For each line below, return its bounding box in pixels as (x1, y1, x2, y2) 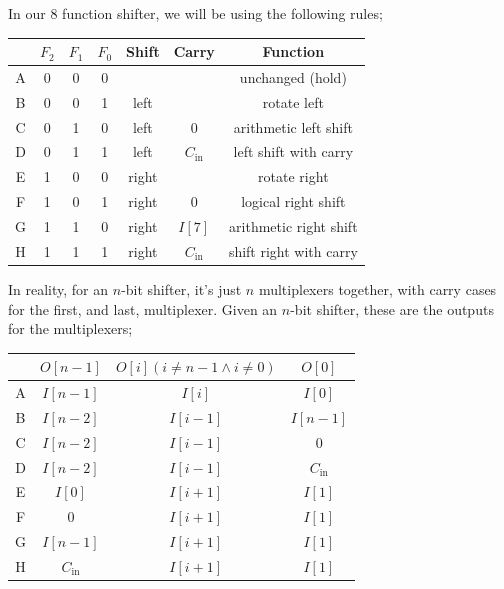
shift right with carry (228, 240, 358, 261)
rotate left (262, 91, 324, 112)
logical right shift (241, 191, 346, 212)
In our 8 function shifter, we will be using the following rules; (8, 3, 383, 23)
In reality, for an (8, 278, 109, 299)
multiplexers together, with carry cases (258, 278, 497, 299)
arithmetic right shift (229, 216, 358, 236)
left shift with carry (233, 141, 354, 162)
